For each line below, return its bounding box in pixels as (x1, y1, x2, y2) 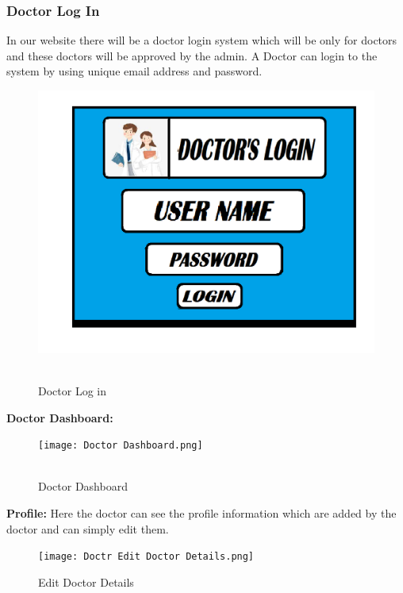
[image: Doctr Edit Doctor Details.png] (38, 551, 255, 563)
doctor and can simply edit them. (6, 520, 169, 537)
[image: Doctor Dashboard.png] (38, 440, 203, 452)
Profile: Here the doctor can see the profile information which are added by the (6, 505, 397, 522)
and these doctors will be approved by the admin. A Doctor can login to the (6, 47, 378, 64)
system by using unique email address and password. (6, 63, 263, 79)
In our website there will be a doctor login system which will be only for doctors (6, 32, 397, 48)
